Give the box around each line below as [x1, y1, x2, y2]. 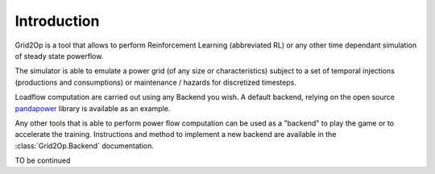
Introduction [14, 12, 100, 30]
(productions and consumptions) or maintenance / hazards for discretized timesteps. [14, 77, 297, 87]
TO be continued [14, 155, 71, 165]
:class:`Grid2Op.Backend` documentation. [14, 141, 155, 151]
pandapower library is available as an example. [14, 103, 171, 113]
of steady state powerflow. [14, 51, 104, 60]
